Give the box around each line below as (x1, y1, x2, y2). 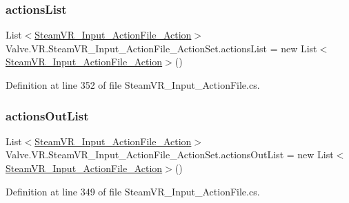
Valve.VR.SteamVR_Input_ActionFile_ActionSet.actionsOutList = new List (6, 147, 334, 162)
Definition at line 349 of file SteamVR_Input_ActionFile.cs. (6, 184, 260, 198)
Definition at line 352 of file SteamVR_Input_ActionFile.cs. (6, 78, 260, 92)
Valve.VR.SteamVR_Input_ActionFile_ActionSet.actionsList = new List (6, 41, 317, 55)
